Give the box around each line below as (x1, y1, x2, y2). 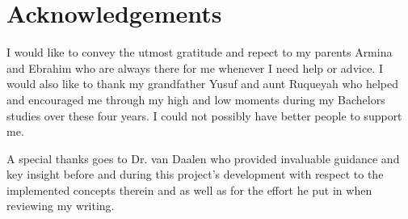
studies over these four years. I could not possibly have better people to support (6, 107, 402, 124)
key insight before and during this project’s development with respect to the (6, 166, 384, 183)
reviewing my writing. (6, 197, 115, 214)
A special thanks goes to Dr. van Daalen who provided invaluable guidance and (6, 150, 400, 166)
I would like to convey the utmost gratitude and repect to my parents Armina (6, 44, 393, 61)
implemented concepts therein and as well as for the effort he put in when (6, 181, 372, 198)
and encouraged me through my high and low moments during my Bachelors (6, 91, 385, 107)
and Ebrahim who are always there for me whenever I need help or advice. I (6, 59, 383, 76)
